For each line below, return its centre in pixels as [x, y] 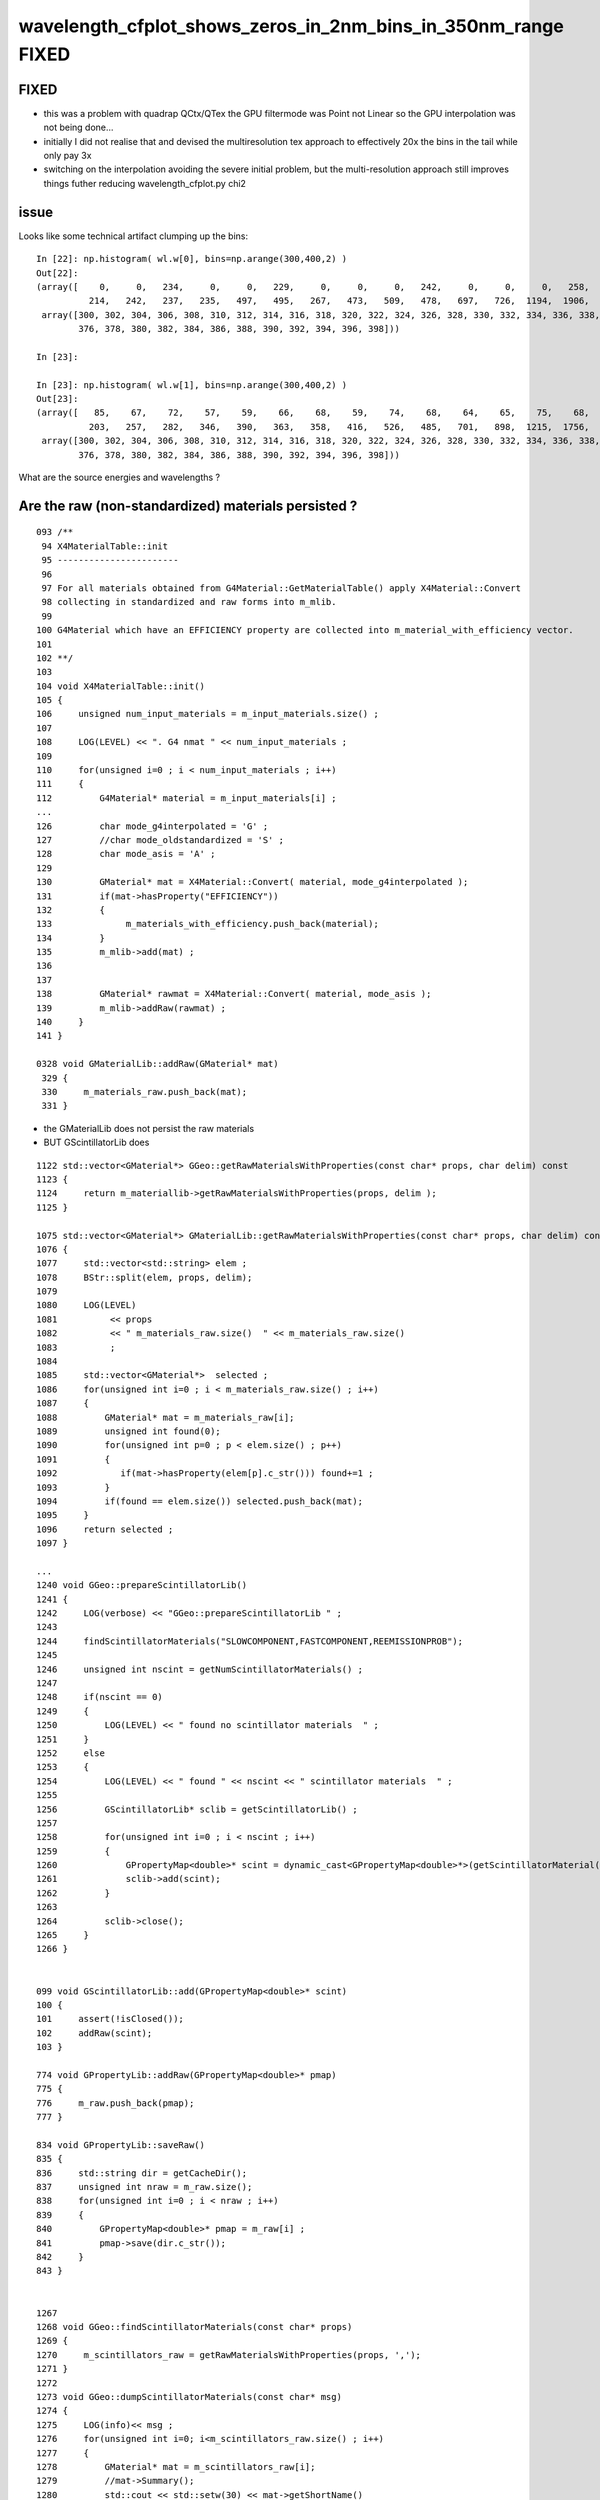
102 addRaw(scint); [94, 2033]
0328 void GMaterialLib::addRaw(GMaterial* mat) [157, 1064]
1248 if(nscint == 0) [100, 1697]
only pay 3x [67, 156]
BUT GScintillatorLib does [96, 1142]
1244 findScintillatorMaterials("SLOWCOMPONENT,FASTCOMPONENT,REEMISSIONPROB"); [250, 1641]
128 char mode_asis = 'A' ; [126, 854]
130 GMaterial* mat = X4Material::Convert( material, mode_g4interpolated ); [252, 882]
